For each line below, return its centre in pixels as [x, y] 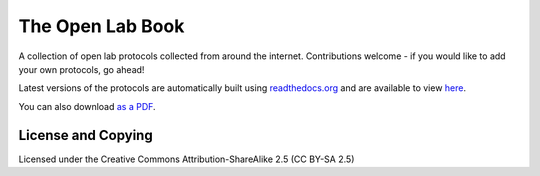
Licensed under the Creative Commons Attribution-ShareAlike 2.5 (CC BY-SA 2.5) [186, 159]
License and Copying [86, 135]
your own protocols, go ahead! [81, 69]
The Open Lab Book [101, 26]
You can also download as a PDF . [87, 106]
